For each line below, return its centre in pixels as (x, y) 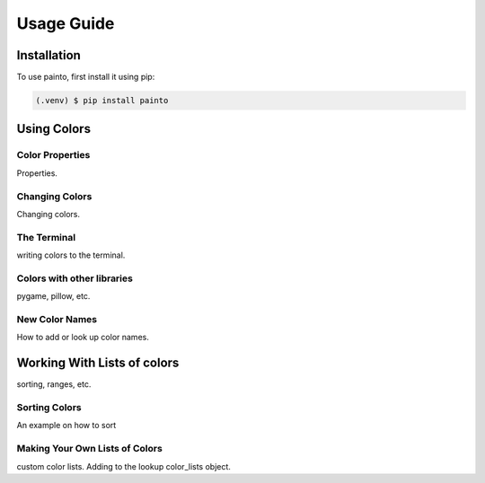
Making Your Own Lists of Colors (90, 449)
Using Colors (54, 129)
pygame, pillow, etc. (53, 296)
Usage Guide (66, 23)
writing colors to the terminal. (71, 255)
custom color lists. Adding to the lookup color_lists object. (123, 466)
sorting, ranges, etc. (54, 384)
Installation (48, 55)
